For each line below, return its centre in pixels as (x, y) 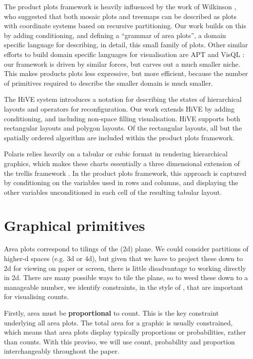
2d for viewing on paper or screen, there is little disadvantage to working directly (125, 268)
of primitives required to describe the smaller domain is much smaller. (108, 83)
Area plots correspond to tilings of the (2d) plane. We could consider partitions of (126, 249)
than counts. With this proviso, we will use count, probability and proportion (119, 341)
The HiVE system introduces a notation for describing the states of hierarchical (123, 99)
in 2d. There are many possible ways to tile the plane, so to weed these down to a (126, 277)
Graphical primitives (75, 225)
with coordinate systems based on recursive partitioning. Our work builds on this (125, 26)
